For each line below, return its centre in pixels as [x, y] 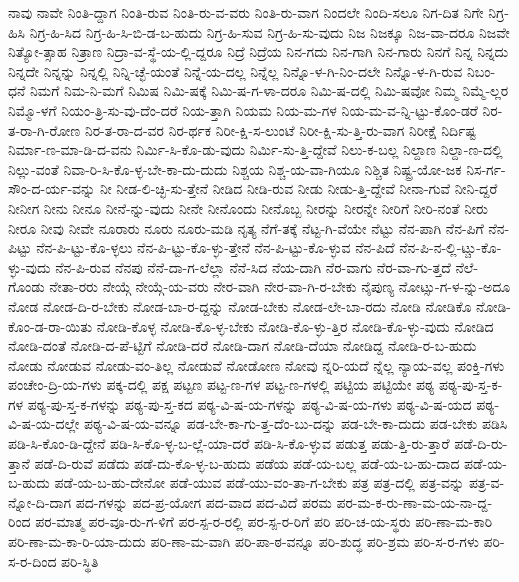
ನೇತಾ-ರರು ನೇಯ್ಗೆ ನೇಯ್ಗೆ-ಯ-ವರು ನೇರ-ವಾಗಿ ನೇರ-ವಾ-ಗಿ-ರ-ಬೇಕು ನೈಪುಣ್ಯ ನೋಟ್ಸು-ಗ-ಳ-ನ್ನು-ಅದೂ [280, 286]
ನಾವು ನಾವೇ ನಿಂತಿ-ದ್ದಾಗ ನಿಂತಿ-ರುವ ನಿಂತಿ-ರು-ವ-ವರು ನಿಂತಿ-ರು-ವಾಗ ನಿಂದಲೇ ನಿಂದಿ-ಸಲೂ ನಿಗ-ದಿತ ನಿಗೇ [246, 12]
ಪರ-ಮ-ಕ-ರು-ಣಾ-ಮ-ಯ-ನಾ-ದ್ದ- [414, 501]
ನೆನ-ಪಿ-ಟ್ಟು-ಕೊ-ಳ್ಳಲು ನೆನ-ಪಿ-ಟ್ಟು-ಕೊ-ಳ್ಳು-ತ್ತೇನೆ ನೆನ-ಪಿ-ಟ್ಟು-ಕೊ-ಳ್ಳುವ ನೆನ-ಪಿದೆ [215, 247]
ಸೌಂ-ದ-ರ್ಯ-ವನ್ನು [52, 188]
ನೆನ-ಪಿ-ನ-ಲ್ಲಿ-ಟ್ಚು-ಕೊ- [450, 247]
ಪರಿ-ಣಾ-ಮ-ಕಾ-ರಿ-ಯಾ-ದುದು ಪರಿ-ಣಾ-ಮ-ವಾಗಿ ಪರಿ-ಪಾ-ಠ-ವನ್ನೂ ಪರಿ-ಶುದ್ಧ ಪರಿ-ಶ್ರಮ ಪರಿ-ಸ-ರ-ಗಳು [243, 541]
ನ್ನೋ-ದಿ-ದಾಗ [40, 501]
